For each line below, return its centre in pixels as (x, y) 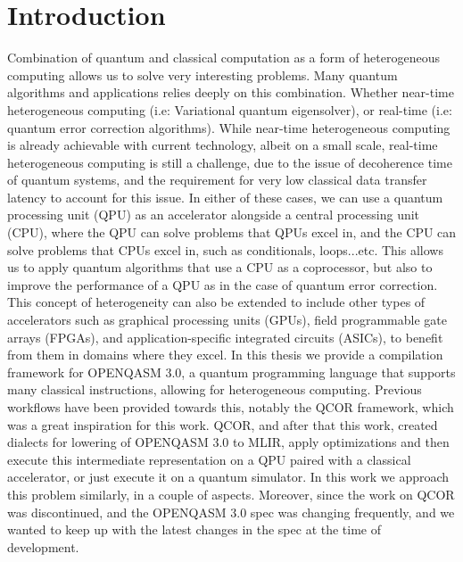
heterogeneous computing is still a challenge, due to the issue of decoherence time (230, 162)
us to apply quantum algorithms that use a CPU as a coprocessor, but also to (220, 267)
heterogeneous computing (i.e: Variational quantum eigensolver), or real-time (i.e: (230, 109)
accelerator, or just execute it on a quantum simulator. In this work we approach (228, 477)
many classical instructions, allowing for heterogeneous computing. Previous (215, 389)
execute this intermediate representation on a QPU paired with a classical (209, 459)
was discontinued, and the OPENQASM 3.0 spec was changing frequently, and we (231, 512)
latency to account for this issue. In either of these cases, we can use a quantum (225, 197)
